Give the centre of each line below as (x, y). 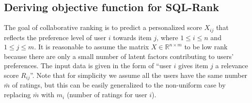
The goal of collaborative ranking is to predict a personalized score (103, 27)
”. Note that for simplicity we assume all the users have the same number (139, 75)
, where (167, 37)
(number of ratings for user (107, 95)
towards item (132, 37)
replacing (17, 95)
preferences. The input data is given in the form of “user (88, 66)
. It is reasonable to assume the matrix (92, 47)
